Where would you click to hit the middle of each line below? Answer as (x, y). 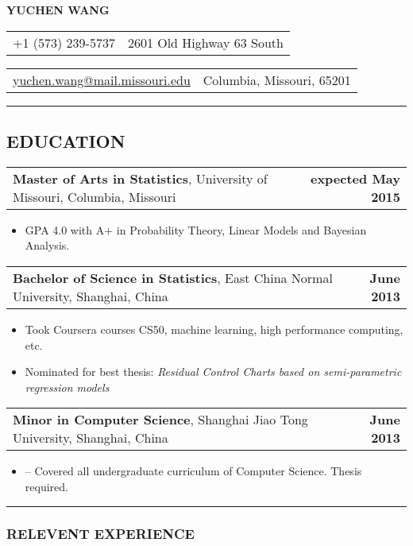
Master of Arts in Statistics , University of (140, 178)
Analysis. (47, 245)
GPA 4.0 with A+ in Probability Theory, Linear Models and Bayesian (196, 229)
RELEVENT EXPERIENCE (100, 534)
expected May (355, 178)
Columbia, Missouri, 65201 (277, 79)
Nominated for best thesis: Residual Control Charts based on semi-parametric (213, 372)
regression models (67, 387)
